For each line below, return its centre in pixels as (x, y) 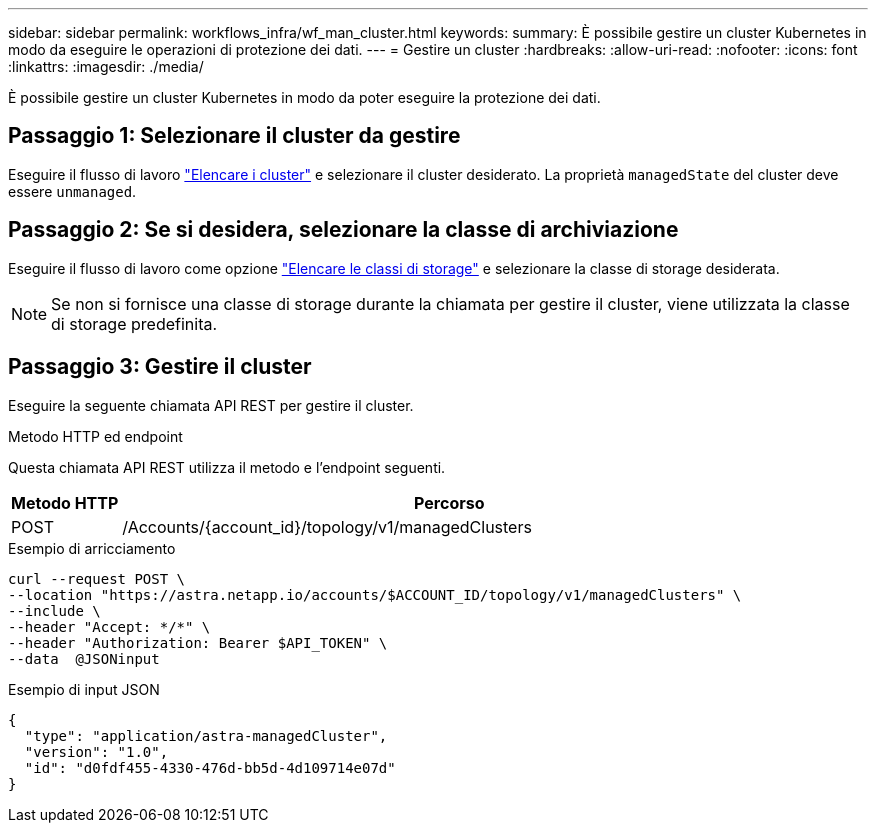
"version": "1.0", (96, 751)
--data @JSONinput (84, 658)
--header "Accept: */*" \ (109, 626)
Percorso (449, 502)
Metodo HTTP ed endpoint (95, 436)
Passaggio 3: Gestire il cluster (160, 367)
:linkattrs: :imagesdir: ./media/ (106, 66)
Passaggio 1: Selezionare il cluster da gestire (234, 136)
